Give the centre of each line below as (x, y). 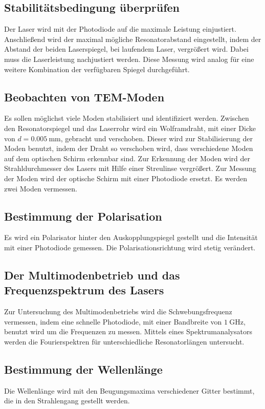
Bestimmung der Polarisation (83, 216)
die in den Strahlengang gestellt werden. (67, 401)
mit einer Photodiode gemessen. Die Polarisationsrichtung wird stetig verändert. (130, 247)
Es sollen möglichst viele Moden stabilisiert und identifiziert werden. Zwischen (127, 118)
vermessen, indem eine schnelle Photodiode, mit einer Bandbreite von (113, 321)
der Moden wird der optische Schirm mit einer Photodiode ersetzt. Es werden (126, 178)
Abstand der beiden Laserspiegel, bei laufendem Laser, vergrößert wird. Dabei (126, 49)
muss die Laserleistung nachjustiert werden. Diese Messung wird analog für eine (129, 59)
